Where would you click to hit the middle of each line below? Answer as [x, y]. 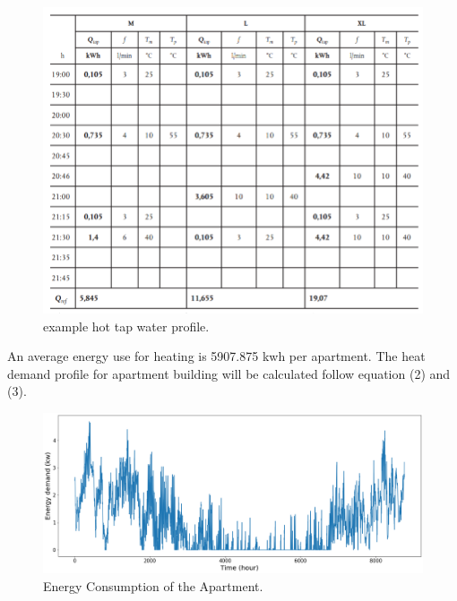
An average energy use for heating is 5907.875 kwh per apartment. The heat [216, 356]
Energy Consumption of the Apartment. [153, 585]
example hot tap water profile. [126, 326]
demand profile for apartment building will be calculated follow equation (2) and [229, 373]
